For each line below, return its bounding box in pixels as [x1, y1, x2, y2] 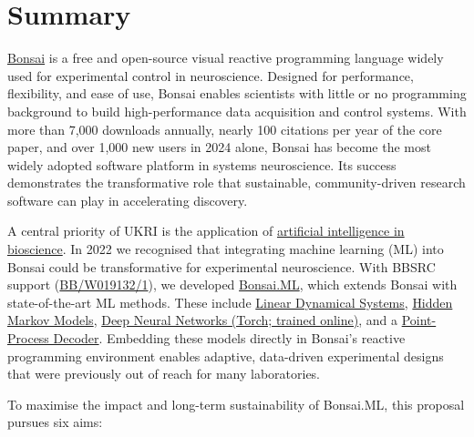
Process [7, 329, 49, 348]
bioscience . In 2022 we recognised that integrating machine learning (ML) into [7, 239, 444, 259]
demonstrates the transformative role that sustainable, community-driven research [7, 173, 466, 192]
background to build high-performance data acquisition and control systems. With [7, 101, 467, 120]
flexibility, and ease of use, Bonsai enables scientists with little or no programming [7, 84, 467, 103]
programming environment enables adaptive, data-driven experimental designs [7, 346, 444, 365]
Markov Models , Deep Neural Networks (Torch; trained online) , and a [7, 310, 397, 330]
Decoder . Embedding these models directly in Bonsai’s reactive [53, 329, 406, 348]
